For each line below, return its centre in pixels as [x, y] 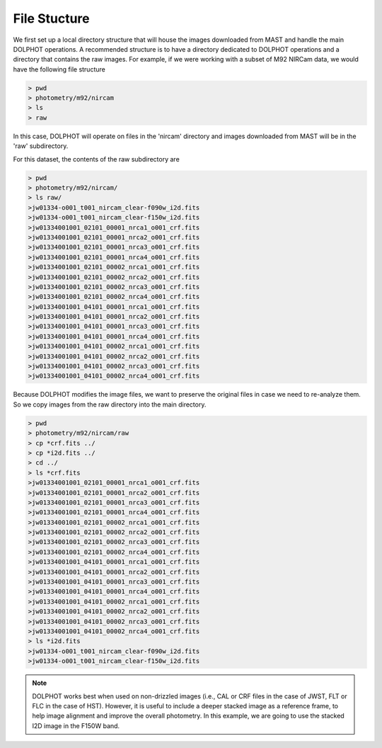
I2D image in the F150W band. [76, 725]
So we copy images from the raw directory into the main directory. [110, 404]
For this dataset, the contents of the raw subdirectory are [96, 159]
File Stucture [51, 18]
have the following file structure [59, 69]
